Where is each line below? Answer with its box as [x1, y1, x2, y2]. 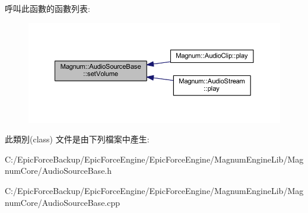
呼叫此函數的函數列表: [5, 2, 90, 14]
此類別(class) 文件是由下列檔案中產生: [5, 133, 150, 145]
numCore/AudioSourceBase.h [5, 164, 112, 177]
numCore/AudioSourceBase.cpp [5, 196, 120, 208]
